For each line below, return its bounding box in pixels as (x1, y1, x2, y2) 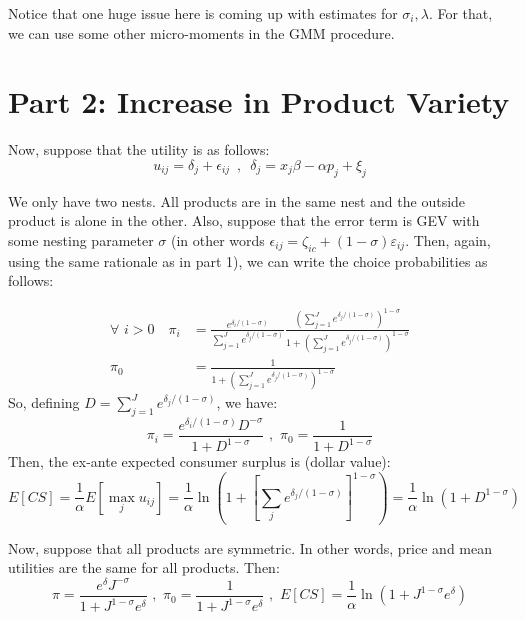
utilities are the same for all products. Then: (8, 557, 280, 578)
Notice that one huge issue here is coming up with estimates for (8, 3, 398, 23)
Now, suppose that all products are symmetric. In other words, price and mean (8, 537, 492, 558)
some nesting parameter (8, 229, 154, 250)
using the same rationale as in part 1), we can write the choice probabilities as (8, 250, 488, 271)
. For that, (428, 3, 493, 23)
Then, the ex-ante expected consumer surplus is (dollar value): (8, 451, 391, 472)
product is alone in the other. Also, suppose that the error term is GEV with (8, 210, 480, 231)
